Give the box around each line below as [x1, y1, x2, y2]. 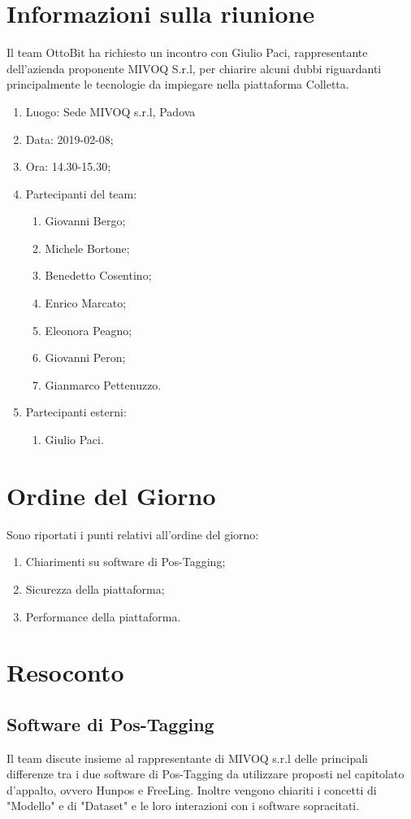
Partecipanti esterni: [25, 403, 127, 420]
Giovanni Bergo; [45, 212, 126, 229]
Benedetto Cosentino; [45, 267, 152, 284]
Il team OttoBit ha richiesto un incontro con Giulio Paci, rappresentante [6, 44, 368, 61]
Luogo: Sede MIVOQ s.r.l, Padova [25, 102, 196, 120]
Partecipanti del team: [25, 185, 137, 202]
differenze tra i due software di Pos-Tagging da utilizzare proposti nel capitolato [6, 765, 405, 782]
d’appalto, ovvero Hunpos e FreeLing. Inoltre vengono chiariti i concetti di [6, 781, 377, 798]
